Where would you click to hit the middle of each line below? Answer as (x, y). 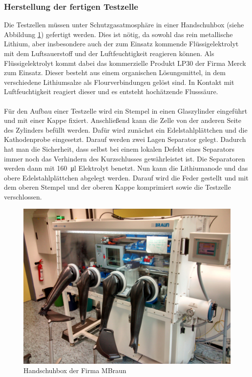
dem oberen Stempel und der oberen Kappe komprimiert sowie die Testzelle (117, 187)
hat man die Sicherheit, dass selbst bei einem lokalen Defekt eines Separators (119, 149)
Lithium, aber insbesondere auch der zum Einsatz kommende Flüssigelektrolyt (121, 44)
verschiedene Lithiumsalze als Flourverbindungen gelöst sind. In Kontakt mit (119, 82)
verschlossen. (23, 196)
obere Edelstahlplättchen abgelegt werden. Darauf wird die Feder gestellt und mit (126, 177)
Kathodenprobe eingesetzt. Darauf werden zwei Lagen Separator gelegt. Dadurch (125, 139)
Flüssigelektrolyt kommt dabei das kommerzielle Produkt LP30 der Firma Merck (125, 63)
